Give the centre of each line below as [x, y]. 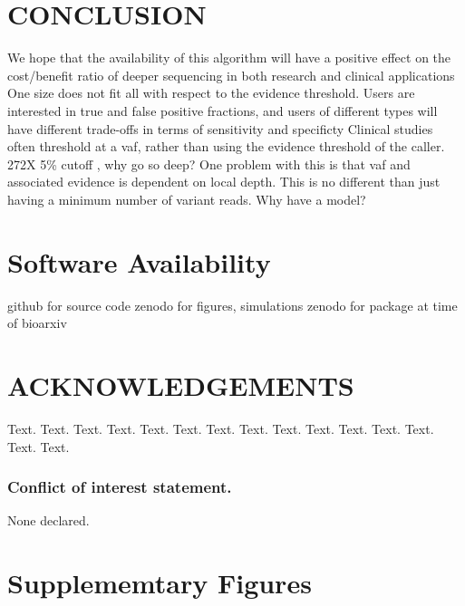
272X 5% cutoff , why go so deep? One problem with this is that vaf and [209, 164]
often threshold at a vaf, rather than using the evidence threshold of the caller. [226, 146]
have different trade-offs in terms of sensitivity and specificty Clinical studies [220, 128]
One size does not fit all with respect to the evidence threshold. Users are [211, 93]
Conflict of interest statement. [120, 487]
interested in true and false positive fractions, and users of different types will [223, 110]
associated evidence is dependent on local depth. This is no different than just [224, 182]
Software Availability [139, 261]
